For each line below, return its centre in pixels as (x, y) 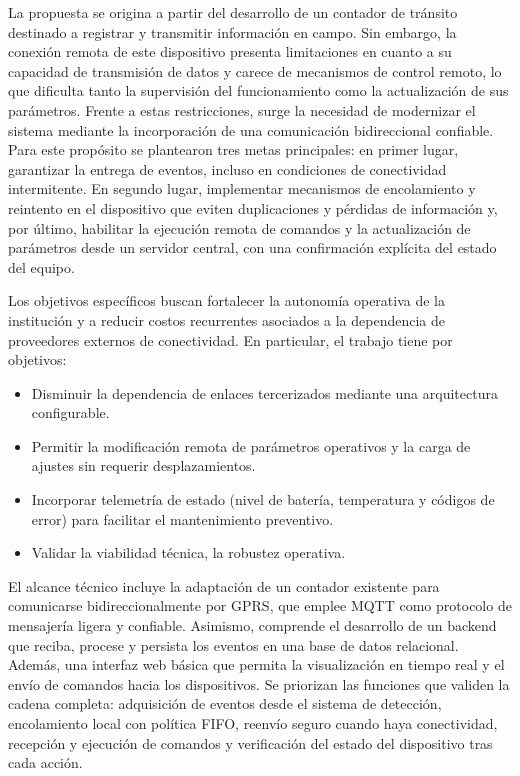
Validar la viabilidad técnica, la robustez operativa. (188, 552)
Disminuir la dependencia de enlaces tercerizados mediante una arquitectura (264, 392)
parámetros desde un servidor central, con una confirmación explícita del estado (252, 247)
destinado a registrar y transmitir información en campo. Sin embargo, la (232, 31)
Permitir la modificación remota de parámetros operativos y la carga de (251, 445)
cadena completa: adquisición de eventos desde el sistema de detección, (225, 703)
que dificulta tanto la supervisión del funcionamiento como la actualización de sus (258, 90)
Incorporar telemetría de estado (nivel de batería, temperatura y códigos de (263, 499)
